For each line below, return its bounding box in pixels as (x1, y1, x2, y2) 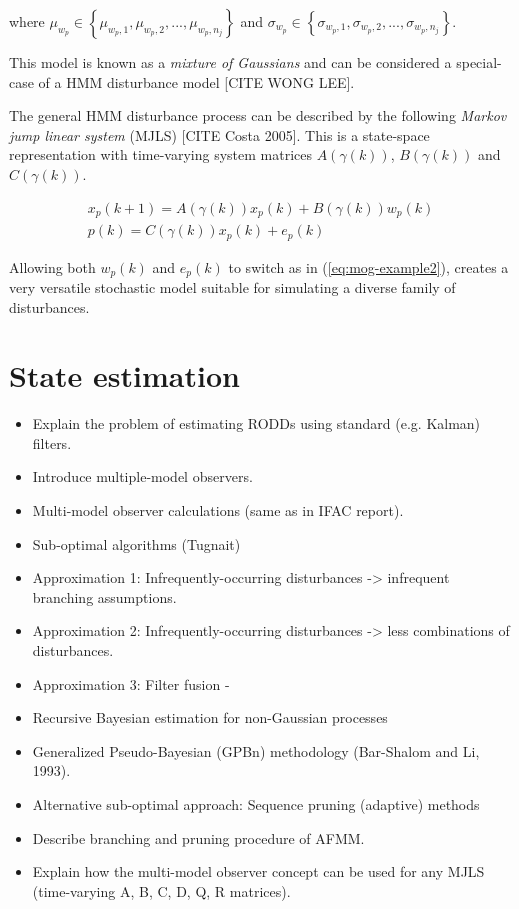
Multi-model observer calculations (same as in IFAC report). (32, 500, 404, 521)
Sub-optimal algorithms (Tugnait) (32, 533, 241, 554)
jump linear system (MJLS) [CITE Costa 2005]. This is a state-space (9, 124, 430, 145)
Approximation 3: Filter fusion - (32, 673, 230, 694)
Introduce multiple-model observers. (32, 466, 253, 487)
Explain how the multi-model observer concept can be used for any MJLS (32, 861, 485, 882)
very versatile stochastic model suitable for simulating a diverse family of (9, 276, 456, 297)
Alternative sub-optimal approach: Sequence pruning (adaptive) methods (32, 794, 480, 815)
